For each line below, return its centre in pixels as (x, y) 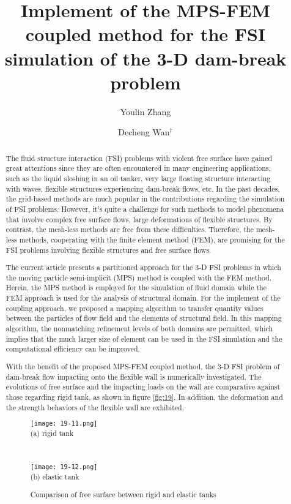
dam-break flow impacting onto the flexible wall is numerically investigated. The (134, 376)
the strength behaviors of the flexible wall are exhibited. (95, 407)
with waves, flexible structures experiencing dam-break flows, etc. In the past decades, (143, 188)
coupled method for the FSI (145, 34)
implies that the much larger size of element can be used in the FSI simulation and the (144, 338)
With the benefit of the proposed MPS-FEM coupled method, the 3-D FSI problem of (143, 366)
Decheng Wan (144, 132)
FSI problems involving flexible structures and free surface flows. (109, 250)
